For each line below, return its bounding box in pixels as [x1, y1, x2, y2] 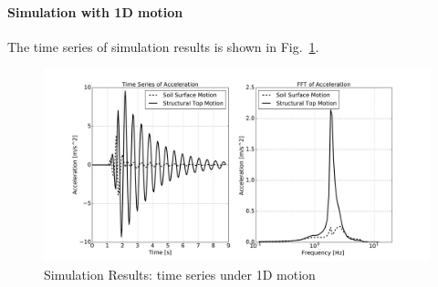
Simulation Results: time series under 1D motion [44, 264, 316, 283]
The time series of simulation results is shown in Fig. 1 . [7, 36, 319, 56]
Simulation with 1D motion [7, 2, 183, 21]
